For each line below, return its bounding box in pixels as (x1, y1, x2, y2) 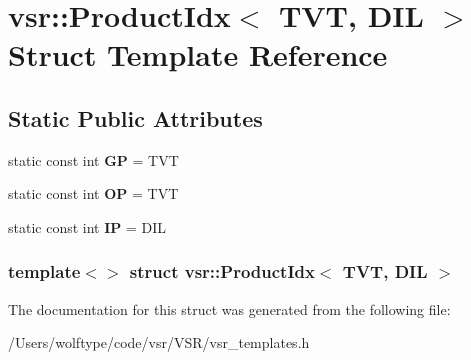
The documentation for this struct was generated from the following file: (8, 298, 451, 319)
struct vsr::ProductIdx (129, 259, 315, 284)
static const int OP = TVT (8, 183, 179, 204)
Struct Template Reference (8, 34, 388, 75)
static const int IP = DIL (8, 216, 167, 237)
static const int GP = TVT (8, 149, 179, 170)
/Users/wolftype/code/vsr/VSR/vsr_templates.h (8, 332, 310, 353)
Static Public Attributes (8, 102, 263, 133)
